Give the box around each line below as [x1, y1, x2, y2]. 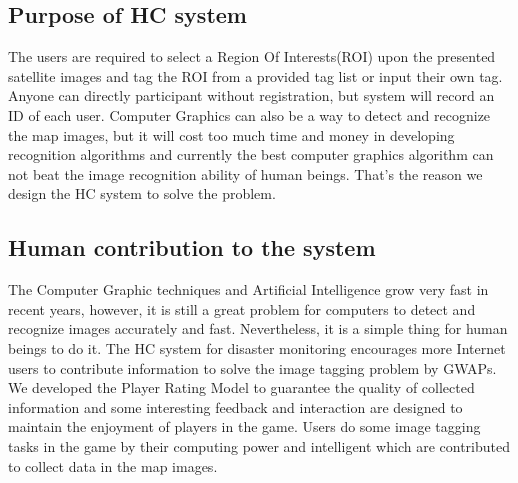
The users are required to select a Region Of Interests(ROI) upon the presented [8, 46, 496, 67]
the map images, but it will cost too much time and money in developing [8, 124, 455, 145]
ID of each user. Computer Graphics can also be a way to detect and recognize [8, 104, 491, 125]
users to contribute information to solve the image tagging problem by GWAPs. [8, 357, 497, 378]
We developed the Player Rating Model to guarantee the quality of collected [8, 377, 475, 398]
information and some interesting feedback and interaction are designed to [8, 396, 463, 417]
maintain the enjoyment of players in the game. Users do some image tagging [8, 416, 481, 437]
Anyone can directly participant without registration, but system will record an [8, 85, 495, 106]
